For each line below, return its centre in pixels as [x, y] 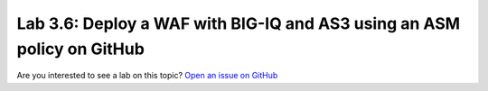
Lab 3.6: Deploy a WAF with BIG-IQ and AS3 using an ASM [239, 23]
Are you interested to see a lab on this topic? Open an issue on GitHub [147, 76]
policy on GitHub [80, 49]
